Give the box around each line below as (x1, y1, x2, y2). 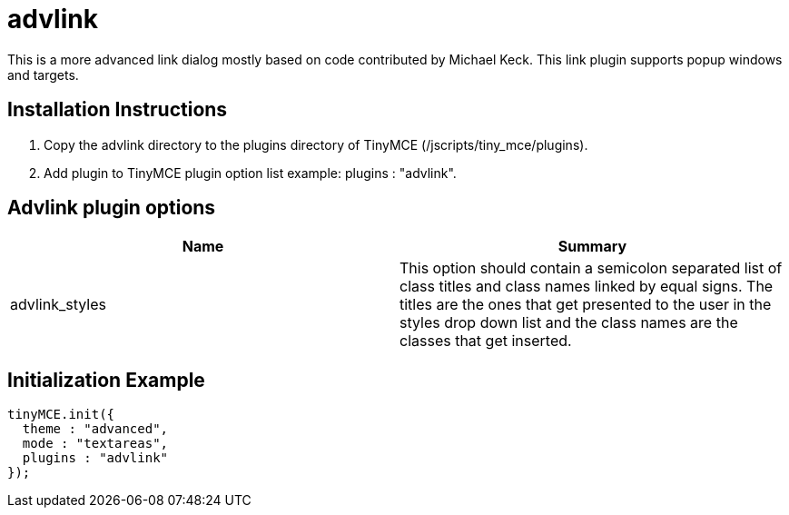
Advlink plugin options (7, 196, 216, 220)
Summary (557, 237, 627, 256)
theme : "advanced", (22, 421, 169, 437)
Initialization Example (7, 368, 205, 391)
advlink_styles (10, 295, 106, 314)
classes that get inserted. (399, 332, 572, 351)
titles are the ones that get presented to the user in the (399, 295, 772, 314)
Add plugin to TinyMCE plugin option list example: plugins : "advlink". (44, 164, 457, 181)
